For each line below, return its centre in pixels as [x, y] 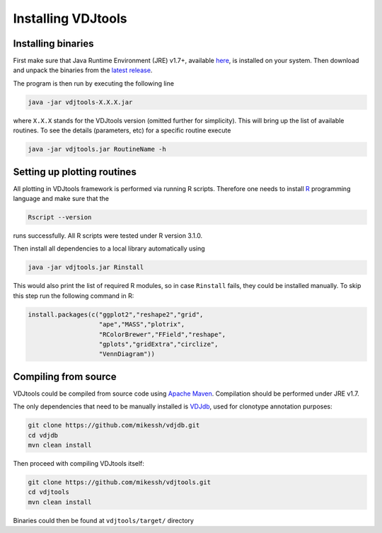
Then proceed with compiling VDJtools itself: [79, 463]
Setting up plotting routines [75, 172]
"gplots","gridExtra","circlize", [158, 344]
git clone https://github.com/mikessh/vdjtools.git [120, 482]
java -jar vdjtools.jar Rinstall [86, 268]
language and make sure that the [61, 199]
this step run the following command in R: [74, 296]
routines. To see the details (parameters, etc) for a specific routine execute [122, 130]
